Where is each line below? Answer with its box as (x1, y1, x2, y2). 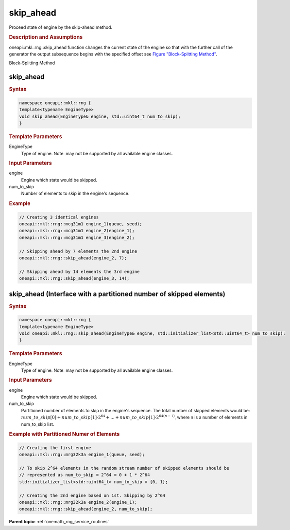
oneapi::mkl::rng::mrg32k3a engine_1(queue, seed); (19, 452, 145, 457)
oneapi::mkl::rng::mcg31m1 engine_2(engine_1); (19, 228, 135, 234)
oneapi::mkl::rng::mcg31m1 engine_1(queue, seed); (19, 221, 143, 227)
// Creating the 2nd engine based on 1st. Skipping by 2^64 (19, 493, 166, 498)
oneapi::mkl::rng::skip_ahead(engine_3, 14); (19, 275, 130, 281)
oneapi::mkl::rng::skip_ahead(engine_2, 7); (19, 255, 127, 260)
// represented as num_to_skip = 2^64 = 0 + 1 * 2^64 (19, 472, 150, 478)
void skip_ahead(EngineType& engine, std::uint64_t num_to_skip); (19, 113, 181, 119)
